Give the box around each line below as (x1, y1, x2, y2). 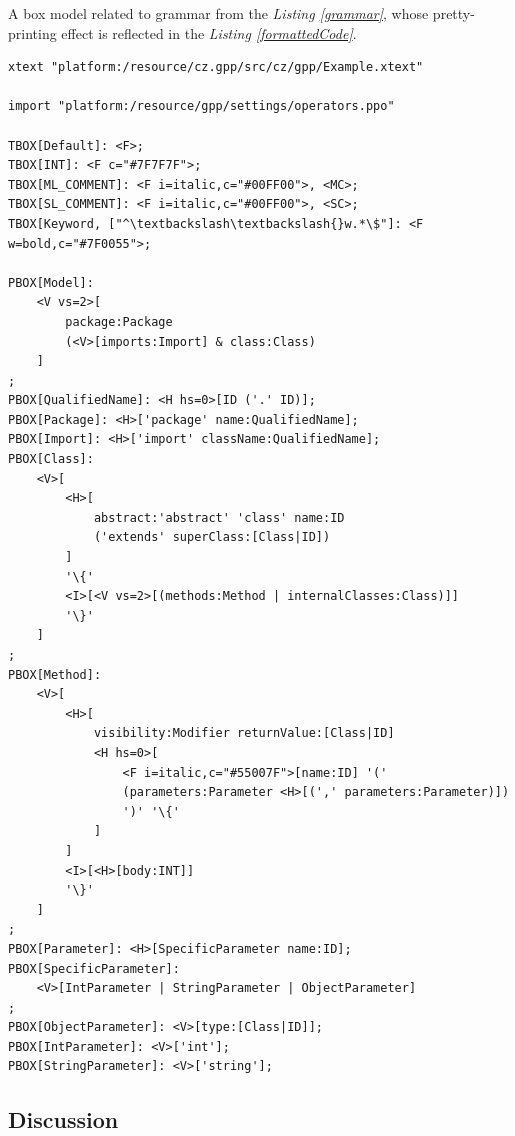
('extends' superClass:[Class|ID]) (93, 530, 331, 545)
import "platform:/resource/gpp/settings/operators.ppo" (8, 99, 395, 114)
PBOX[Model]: (8, 275, 94, 290)
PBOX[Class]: (8, 452, 94, 467)
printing (8, 22, 57, 43)
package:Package (65, 314, 173, 329)
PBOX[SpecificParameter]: (8, 961, 180, 976)
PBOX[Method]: (8, 667, 102, 682)
